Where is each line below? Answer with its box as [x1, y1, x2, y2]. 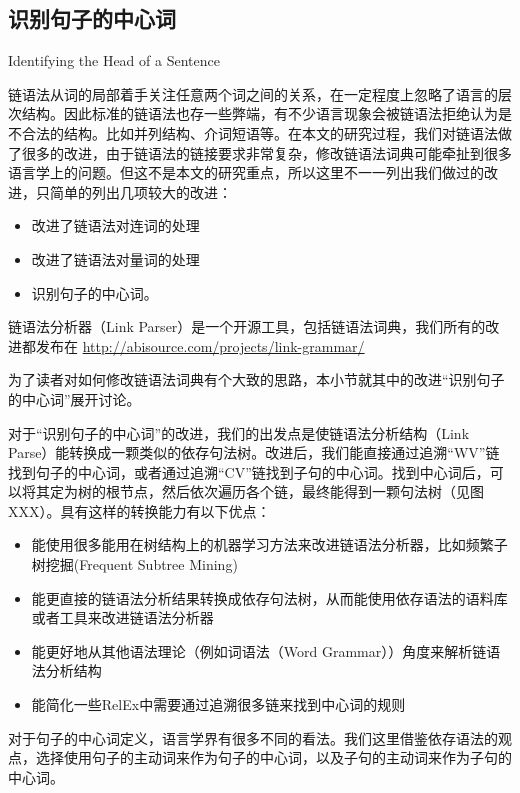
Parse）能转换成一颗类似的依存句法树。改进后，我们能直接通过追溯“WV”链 [8, 442, 500, 463]
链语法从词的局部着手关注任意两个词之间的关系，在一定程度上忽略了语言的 [8, 83, 498, 104]
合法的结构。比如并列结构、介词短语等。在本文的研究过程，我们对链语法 [21, 122, 498, 143]
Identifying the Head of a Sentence [8, 50, 220, 71]
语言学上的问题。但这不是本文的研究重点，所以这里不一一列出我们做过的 [8, 162, 484, 183]
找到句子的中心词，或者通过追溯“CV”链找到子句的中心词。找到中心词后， [8, 461, 490, 482]
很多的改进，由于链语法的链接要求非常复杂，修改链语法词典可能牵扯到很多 [21, 142, 512, 163]
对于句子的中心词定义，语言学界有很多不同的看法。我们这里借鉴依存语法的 [8, 727, 498, 748]
